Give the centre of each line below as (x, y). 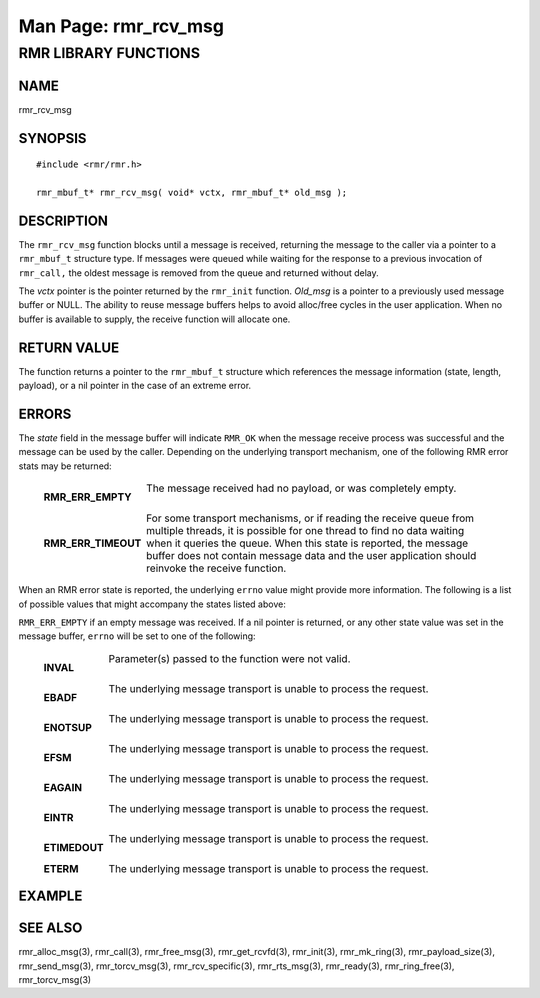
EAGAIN (63, 787)
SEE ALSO (50, 928)
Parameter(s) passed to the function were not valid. (229, 658)
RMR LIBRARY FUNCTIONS (109, 53)
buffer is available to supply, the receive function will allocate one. (154, 319)
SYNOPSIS (52, 138)
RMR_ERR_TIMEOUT (92, 543)
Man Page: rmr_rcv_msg (121, 26)
